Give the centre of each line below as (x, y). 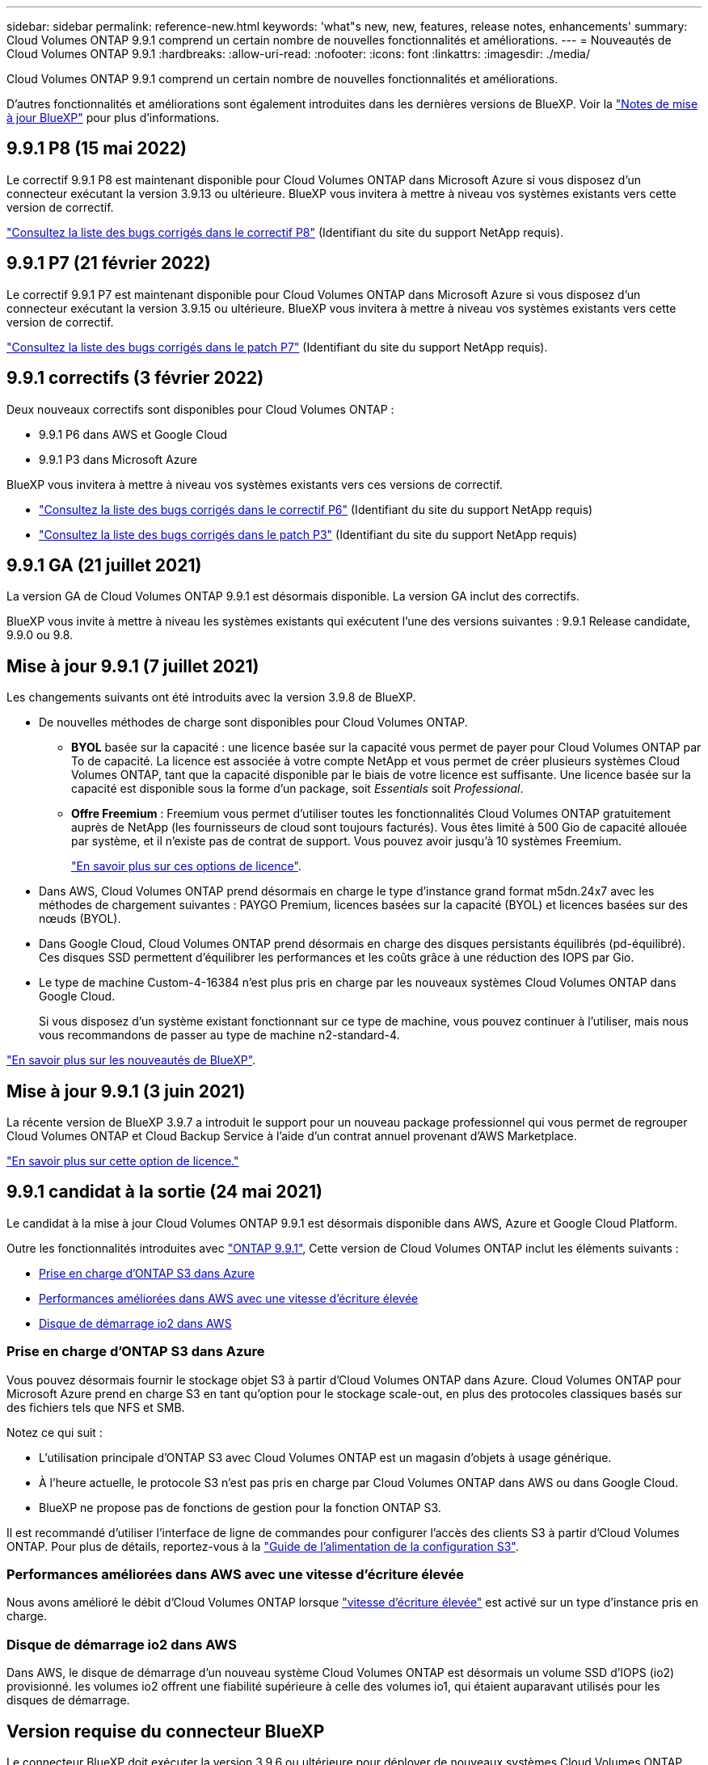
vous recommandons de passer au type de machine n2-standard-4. (219, 1035)
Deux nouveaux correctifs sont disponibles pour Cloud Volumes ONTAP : (200, 409)
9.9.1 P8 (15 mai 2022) (97, 149)
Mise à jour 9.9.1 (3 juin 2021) (126, 1091)
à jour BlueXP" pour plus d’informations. (113, 118)
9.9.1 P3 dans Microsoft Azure (118, 459)
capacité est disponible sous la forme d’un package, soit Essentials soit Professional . (297, 789)
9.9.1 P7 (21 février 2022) (109, 263)
